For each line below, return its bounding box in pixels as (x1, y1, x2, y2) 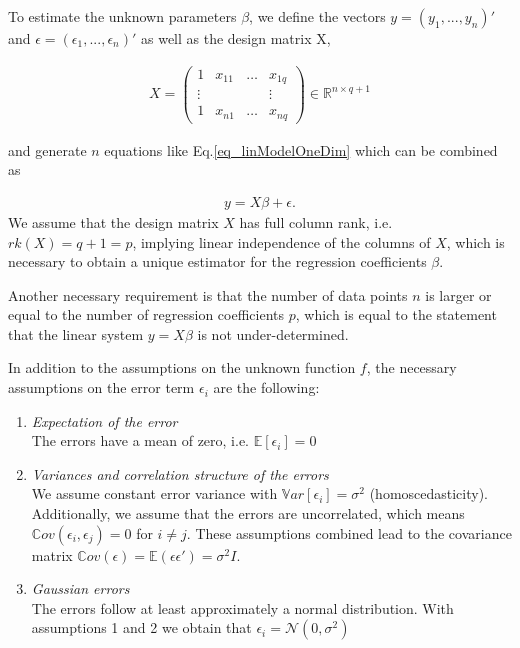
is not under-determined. (197, 323, 349, 344)
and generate (8, 139, 87, 160)
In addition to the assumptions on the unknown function (8, 357, 356, 378)
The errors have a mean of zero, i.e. (31, 430, 249, 451)
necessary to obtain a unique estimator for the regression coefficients (8, 251, 427, 272)
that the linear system (8, 323, 144, 344)
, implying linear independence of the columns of (132, 231, 431, 252)
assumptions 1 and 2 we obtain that (31, 617, 252, 638)
